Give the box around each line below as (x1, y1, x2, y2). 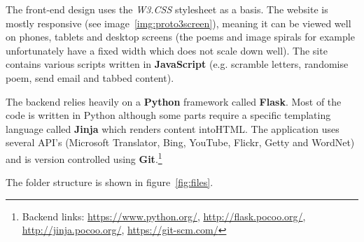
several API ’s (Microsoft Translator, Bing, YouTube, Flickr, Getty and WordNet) (6, 135, 355, 150)
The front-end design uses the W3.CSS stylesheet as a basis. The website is (6, 2, 328, 16)
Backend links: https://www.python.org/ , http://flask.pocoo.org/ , (22, 208, 306, 223)
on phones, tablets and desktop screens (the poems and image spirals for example (6, 29, 355, 44)
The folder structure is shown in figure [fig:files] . (6, 175, 213, 190)
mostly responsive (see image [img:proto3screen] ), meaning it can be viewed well (6, 15, 351, 30)
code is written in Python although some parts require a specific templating (6, 108, 331, 122)
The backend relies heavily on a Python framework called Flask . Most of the (6, 94, 342, 108)
